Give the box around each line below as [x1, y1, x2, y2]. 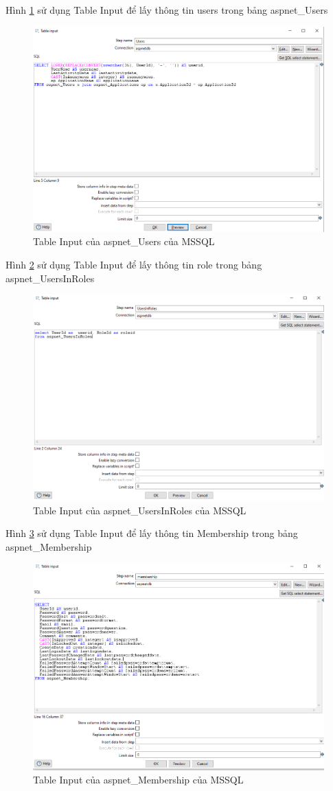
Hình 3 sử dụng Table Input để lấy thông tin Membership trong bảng [5, 526, 298, 540]
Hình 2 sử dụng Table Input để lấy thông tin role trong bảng [5, 257, 262, 271]
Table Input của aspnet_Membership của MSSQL [33, 772, 244, 787]
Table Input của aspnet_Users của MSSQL [33, 234, 215, 249]
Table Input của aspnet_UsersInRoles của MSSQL [33, 503, 246, 517]
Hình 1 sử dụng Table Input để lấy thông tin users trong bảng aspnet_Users [5, 3, 328, 16]
